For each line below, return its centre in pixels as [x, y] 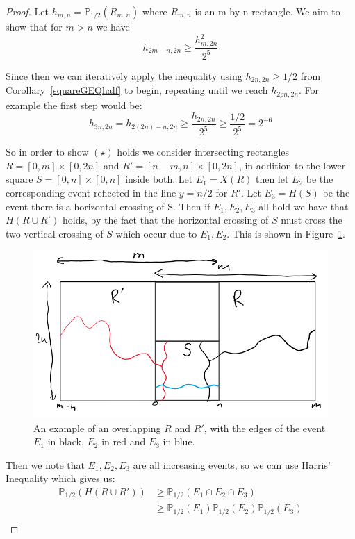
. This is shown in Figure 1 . [286, 233]
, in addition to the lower [292, 165]
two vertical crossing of [55, 233]
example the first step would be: [74, 105]
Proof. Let [27, 11]
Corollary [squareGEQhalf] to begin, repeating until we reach [137, 90]
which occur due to [156, 233]
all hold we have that [304, 206]
